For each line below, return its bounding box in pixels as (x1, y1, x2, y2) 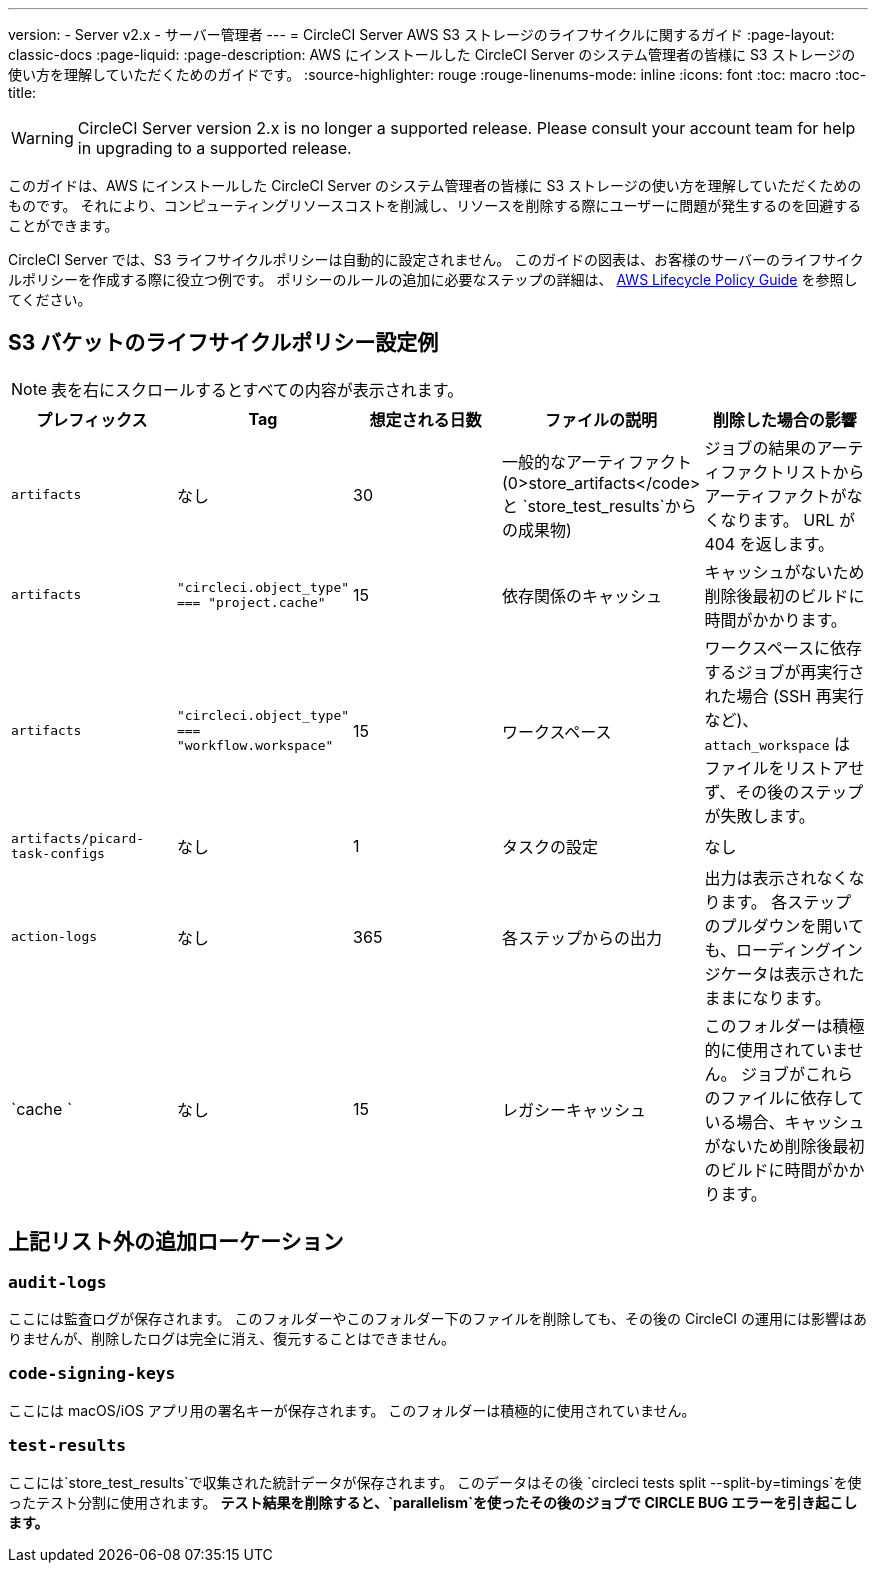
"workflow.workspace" (176, 738, 334, 754)
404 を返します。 (704, 533, 835, 554)
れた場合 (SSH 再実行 (704, 685, 864, 706)
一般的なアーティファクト (501, 451, 692, 472)
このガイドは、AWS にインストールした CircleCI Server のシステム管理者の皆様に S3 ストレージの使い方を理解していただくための (8, 177, 862, 194)
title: (8, 84, 37, 101)
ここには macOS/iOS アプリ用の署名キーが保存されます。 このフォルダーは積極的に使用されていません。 (8, 1401, 696, 1419)
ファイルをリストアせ (704, 757, 865, 778)
